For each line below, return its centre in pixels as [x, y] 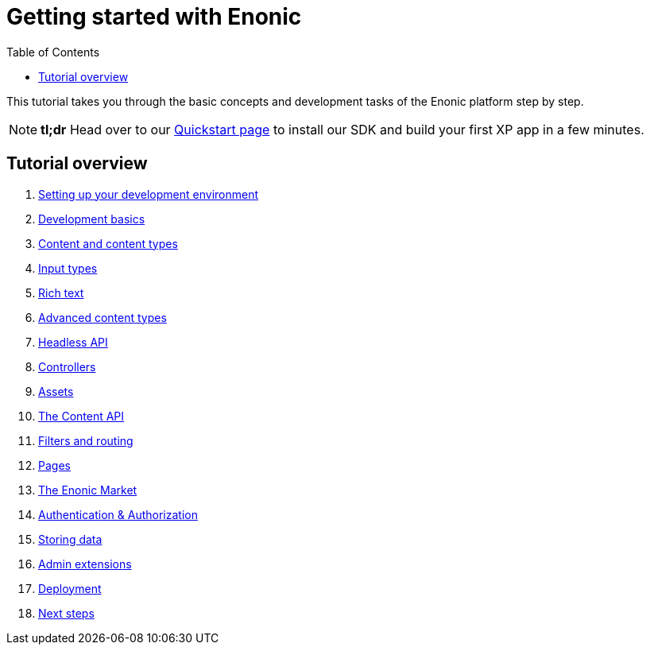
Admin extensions [85, 564]
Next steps [66, 613]
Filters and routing [86, 440]
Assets [56, 391]
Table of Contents [53, 52]
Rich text [61, 293]
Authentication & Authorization [118, 514]
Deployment [70, 588]
